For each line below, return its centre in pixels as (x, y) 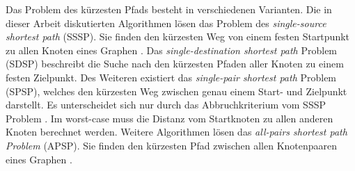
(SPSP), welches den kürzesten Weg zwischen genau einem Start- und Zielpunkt (176, 91)
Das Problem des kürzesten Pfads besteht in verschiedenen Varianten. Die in (169, 9)
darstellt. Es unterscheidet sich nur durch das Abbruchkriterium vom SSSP (166, 105)
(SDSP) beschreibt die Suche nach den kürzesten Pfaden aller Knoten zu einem (175, 64)
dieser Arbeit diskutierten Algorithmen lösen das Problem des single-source (166, 23)
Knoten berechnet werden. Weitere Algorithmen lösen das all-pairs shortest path (176, 132)
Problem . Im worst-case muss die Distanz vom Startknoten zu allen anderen (169, 118)
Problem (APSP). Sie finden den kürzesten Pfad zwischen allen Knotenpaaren (172, 145)
